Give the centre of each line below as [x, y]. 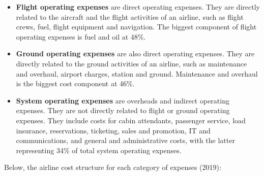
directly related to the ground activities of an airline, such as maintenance [131, 63]
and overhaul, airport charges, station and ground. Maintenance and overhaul [137, 73]
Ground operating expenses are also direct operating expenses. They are [135, 54]
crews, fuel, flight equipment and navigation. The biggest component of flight [136, 27]
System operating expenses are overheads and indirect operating [123, 100]
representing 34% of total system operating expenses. [99, 150]
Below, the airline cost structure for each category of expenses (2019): [113, 167]
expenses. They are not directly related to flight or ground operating [123, 110]
